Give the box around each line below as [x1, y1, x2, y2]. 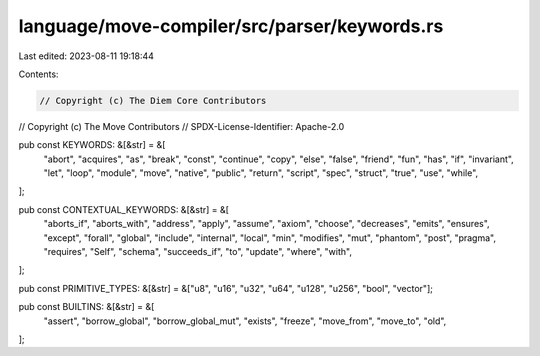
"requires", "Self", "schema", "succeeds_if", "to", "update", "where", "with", [43, 246, 352, 258]
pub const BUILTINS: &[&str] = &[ [18, 301, 155, 313]
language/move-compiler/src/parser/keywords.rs [18, 15, 444, 37]
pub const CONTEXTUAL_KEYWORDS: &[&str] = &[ [18, 203, 230, 215]
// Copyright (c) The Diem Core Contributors [39, 95, 267, 106]
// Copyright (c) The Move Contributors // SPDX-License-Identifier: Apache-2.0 [18, 120, 345, 132]
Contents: [18, 68, 59, 80]
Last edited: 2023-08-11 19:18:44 [18, 50, 155, 62]
